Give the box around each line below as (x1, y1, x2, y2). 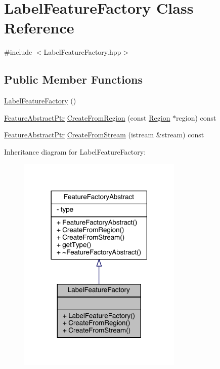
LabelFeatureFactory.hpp (43, 47, 121, 57)
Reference (4, 17, 74, 38)
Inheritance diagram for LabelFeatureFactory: (4, 146, 146, 157)
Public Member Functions (4, 71, 143, 87)
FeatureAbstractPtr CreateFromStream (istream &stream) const (4, 129, 204, 140)
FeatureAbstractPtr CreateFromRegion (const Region (4, 112, 170, 123)
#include (4, 47, 32, 57)
